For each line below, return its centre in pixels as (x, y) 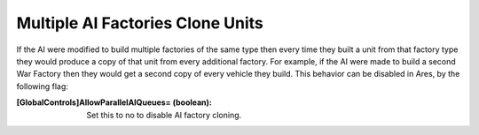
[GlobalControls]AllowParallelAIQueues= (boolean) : (114, 102)
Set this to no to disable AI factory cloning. (164, 115)
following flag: (42, 86)
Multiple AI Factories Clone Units (140, 23)
